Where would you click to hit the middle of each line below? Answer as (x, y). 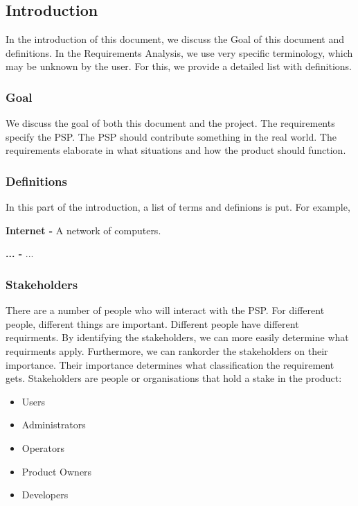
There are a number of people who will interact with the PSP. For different (165, 310)
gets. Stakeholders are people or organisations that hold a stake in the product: (174, 378)
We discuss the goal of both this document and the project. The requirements (170, 123)
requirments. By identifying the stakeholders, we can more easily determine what (177, 337)
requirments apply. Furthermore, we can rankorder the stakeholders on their (167, 350)
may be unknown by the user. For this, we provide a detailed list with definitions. (179, 66)
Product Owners (57, 471)
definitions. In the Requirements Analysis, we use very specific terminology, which (179, 52)
